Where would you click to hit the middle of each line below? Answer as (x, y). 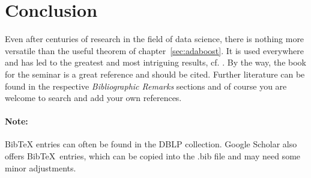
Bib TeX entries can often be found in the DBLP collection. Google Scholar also (151, 144)
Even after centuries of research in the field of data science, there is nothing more (155, 39)
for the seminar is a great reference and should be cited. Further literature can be (155, 74)
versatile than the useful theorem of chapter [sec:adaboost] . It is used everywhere (155, 50)
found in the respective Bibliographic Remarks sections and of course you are (146, 86)
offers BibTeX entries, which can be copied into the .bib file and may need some (153, 156)
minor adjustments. (41, 167)
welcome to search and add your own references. (93, 98)
